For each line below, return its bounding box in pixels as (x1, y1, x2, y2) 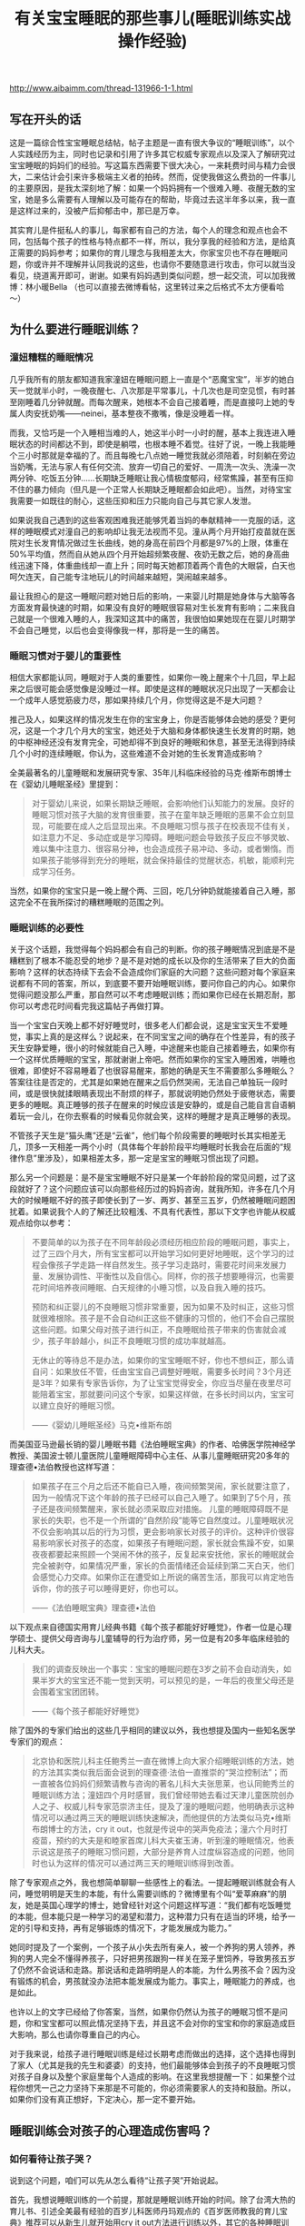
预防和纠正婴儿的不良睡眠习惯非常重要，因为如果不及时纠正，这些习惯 (31, 1301, 295, 1312)
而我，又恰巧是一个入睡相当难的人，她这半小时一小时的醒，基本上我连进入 (9, 427, 288, 438)
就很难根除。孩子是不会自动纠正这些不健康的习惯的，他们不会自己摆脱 (31, 1313, 295, 1324)
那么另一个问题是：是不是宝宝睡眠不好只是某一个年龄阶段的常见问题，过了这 (9, 1172, 296, 1183)
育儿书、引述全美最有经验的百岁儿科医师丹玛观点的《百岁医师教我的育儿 (9, 2205, 280, 2216)
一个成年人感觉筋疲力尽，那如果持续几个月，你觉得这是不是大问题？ (9, 694, 264, 705)
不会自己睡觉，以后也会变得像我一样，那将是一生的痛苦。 (9, 624, 224, 636)
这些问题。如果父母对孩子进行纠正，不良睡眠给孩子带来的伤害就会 (31, 1324, 279, 1335)
